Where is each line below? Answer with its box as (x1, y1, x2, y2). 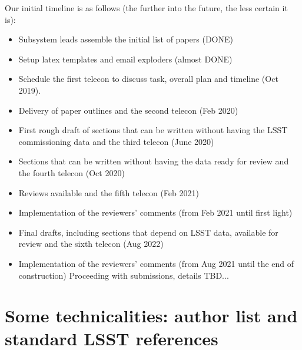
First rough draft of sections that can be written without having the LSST (18, 124, 288, 136)
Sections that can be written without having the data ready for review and (18, 155, 289, 167)
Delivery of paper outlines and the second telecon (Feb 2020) (18, 104, 238, 116)
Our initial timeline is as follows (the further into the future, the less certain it (5, 2, 288, 14)
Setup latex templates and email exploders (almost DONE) (18, 52, 233, 65)
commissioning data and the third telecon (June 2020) (18, 135, 214, 147)
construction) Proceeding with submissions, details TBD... (18, 269, 229, 281)
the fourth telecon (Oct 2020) (18, 166, 125, 179)
